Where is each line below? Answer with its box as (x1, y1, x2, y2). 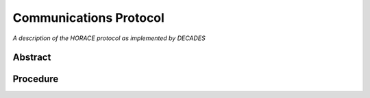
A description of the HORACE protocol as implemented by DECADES (12, 34, 206, 42)
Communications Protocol (12, 10, 164, 25)
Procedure (12, 73, 59, 85)
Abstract (12, 52, 51, 63)
